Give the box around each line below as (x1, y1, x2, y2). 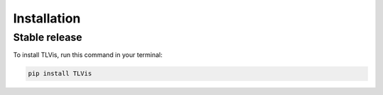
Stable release (13, 31, 83, 44)
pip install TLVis (28, 70, 92, 77)
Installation (13, 11, 81, 26)
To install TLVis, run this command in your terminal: (13, 51, 163, 59)
